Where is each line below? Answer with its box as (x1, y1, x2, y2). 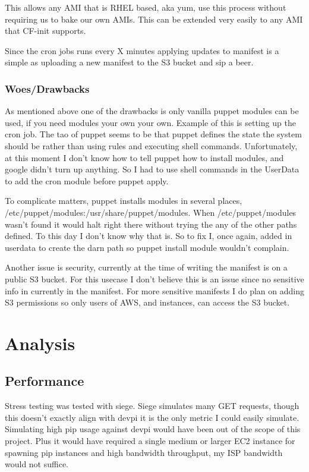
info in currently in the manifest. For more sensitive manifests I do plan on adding (5, 284, 304, 297)
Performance (5, 372, 84, 390)
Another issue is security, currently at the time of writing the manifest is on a (5, 261, 288, 273)
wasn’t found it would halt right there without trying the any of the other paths (5, 218, 297, 230)
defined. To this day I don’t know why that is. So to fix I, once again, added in (5, 229, 292, 242)
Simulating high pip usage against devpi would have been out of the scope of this (5, 423, 301, 435)
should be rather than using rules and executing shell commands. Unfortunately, (5, 139, 298, 152)
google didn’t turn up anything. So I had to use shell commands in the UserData (5, 163, 299, 175)
